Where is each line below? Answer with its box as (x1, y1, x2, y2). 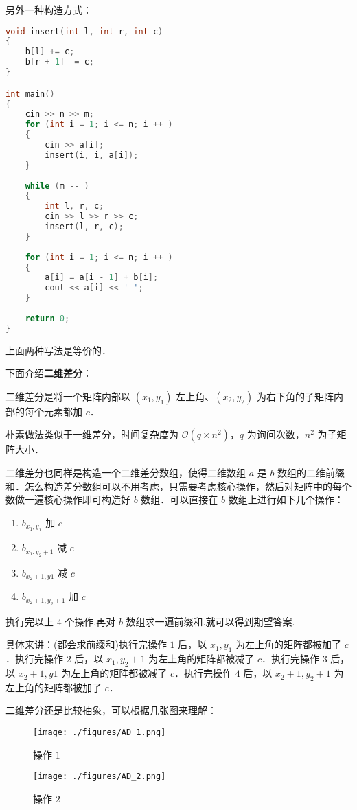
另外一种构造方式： (5, 3, 92, 16)
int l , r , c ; (45, 201, 104, 211)
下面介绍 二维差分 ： (5, 366, 92, 380)
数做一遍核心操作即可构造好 (5, 492, 130, 507)
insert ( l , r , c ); (45, 222, 124, 231)
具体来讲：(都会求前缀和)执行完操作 (5, 637, 167, 651)
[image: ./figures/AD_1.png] (33, 728, 166, 738)
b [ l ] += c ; (25, 47, 75, 57)
